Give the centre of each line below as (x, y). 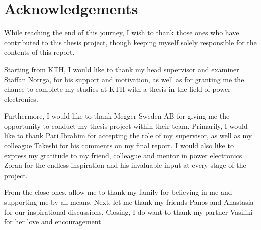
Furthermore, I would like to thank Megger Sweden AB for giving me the (117, 116)
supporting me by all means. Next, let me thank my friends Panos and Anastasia (129, 202)
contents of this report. (39, 52)
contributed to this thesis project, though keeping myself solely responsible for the (130, 42)
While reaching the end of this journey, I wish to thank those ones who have (122, 33)
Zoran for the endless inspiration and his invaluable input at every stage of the (125, 165)
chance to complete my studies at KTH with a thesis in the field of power (117, 89)
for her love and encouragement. (54, 222)
